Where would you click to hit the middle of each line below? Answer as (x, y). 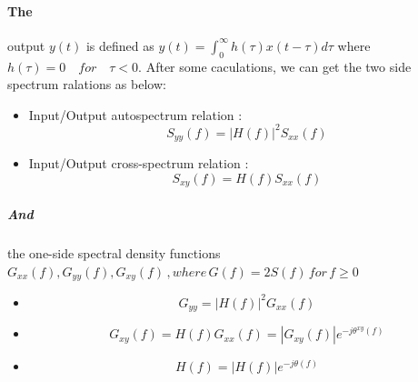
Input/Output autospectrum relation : (135, 114)
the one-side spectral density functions (114, 252)
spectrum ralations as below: (87, 84)
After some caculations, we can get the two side (279, 66)
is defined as (120, 45)
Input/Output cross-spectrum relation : (139, 163)
